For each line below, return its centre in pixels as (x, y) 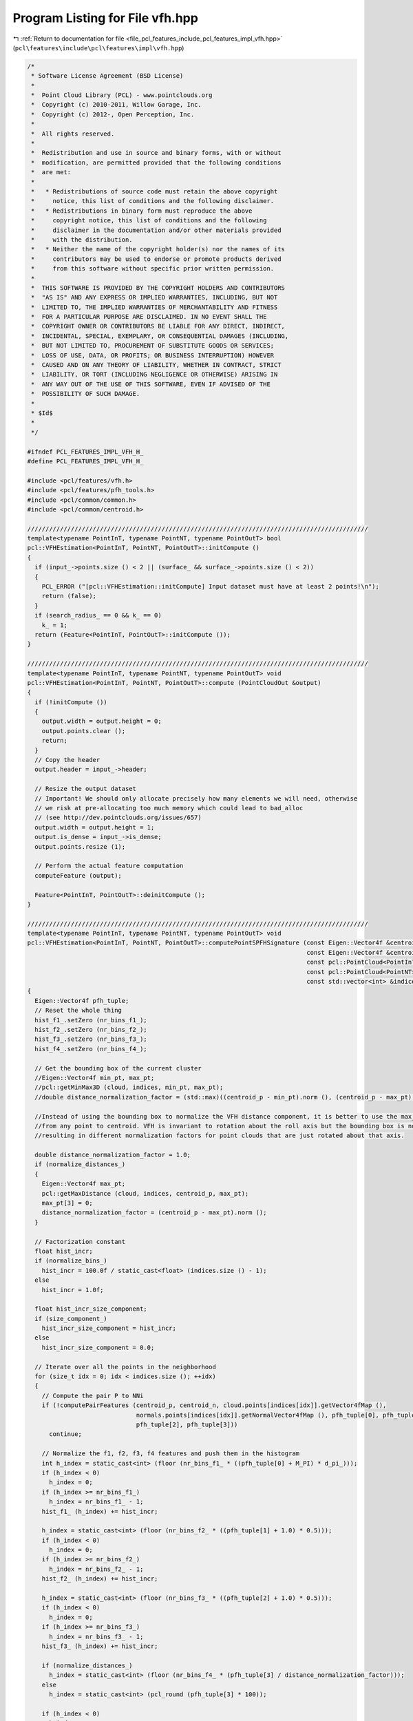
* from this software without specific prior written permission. (153, 269)
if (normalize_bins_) (71, 1261)
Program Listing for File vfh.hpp (106, 18)
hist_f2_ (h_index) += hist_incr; (100, 1579)
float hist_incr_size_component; (91, 1309)
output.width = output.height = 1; (95, 827)
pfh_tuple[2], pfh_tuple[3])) (187, 1425)
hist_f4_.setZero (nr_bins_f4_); (91, 1049)
